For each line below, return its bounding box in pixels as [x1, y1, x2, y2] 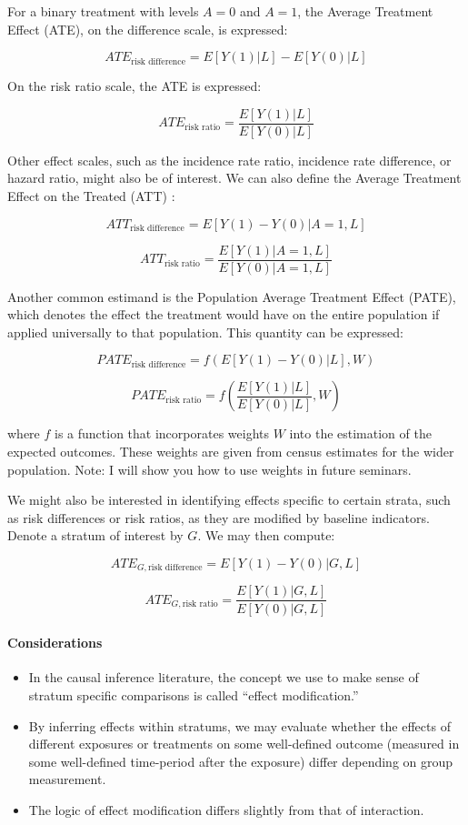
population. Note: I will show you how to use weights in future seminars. [7, 459, 412, 478]
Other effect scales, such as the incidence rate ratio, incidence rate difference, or [7, 150, 452, 169]
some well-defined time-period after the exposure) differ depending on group [28, 751, 453, 770]
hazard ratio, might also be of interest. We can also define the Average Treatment [7, 168, 462, 187]
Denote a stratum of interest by [7, 526, 184, 545]
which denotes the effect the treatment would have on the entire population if [7, 305, 440, 324]
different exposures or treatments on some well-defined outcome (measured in [28, 734, 460, 753]
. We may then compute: [197, 526, 335, 545]
